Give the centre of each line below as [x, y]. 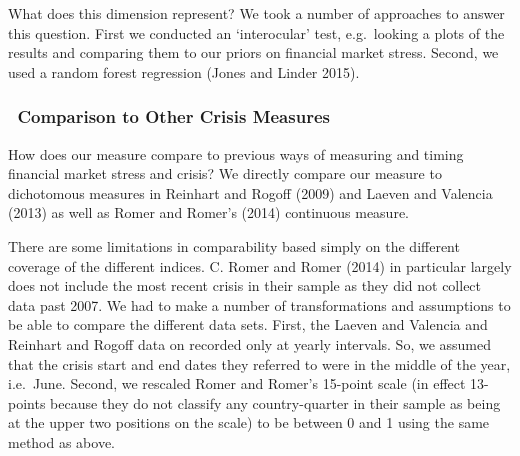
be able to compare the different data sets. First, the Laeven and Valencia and [248, 324]
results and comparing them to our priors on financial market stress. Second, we [253, 52]
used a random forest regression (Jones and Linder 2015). [184, 71]
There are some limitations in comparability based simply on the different [234, 245]
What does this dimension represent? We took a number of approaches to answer [256, 13]
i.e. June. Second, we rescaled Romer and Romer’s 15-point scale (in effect [237, 383]
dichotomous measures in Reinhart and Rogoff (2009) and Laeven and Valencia [250, 192]
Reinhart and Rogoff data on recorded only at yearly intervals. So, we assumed [250, 343]
